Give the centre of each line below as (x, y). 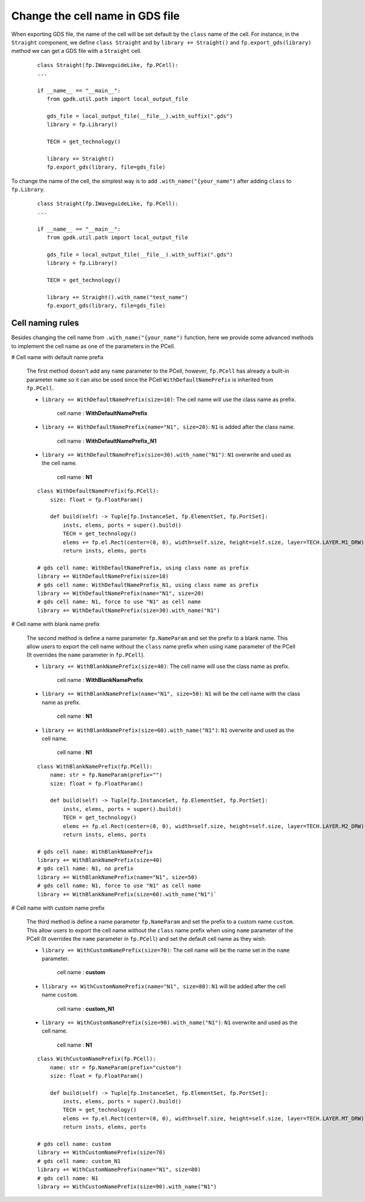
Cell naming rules (45, 323)
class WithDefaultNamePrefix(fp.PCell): (98, 491)
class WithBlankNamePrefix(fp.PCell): (95, 766)
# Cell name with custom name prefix (58, 908)
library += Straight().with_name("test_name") (117, 297)
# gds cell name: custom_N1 (79, 1161)
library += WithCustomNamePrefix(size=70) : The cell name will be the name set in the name (166, 950)
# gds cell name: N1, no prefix (85, 869)
